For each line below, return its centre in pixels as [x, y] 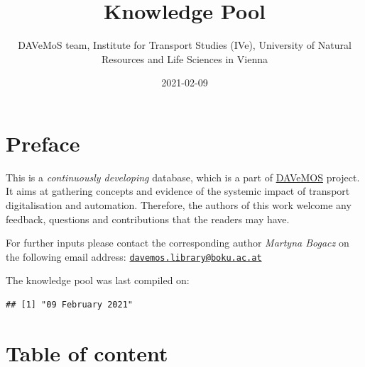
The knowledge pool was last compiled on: [98, 280]
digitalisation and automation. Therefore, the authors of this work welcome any [179, 205]
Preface [43, 143]
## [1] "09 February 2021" [69, 305]
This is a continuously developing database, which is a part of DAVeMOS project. [183, 177]
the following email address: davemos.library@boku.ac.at [134, 256]
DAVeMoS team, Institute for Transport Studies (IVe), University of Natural [185, 45]
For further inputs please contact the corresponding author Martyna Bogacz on [178, 243]
